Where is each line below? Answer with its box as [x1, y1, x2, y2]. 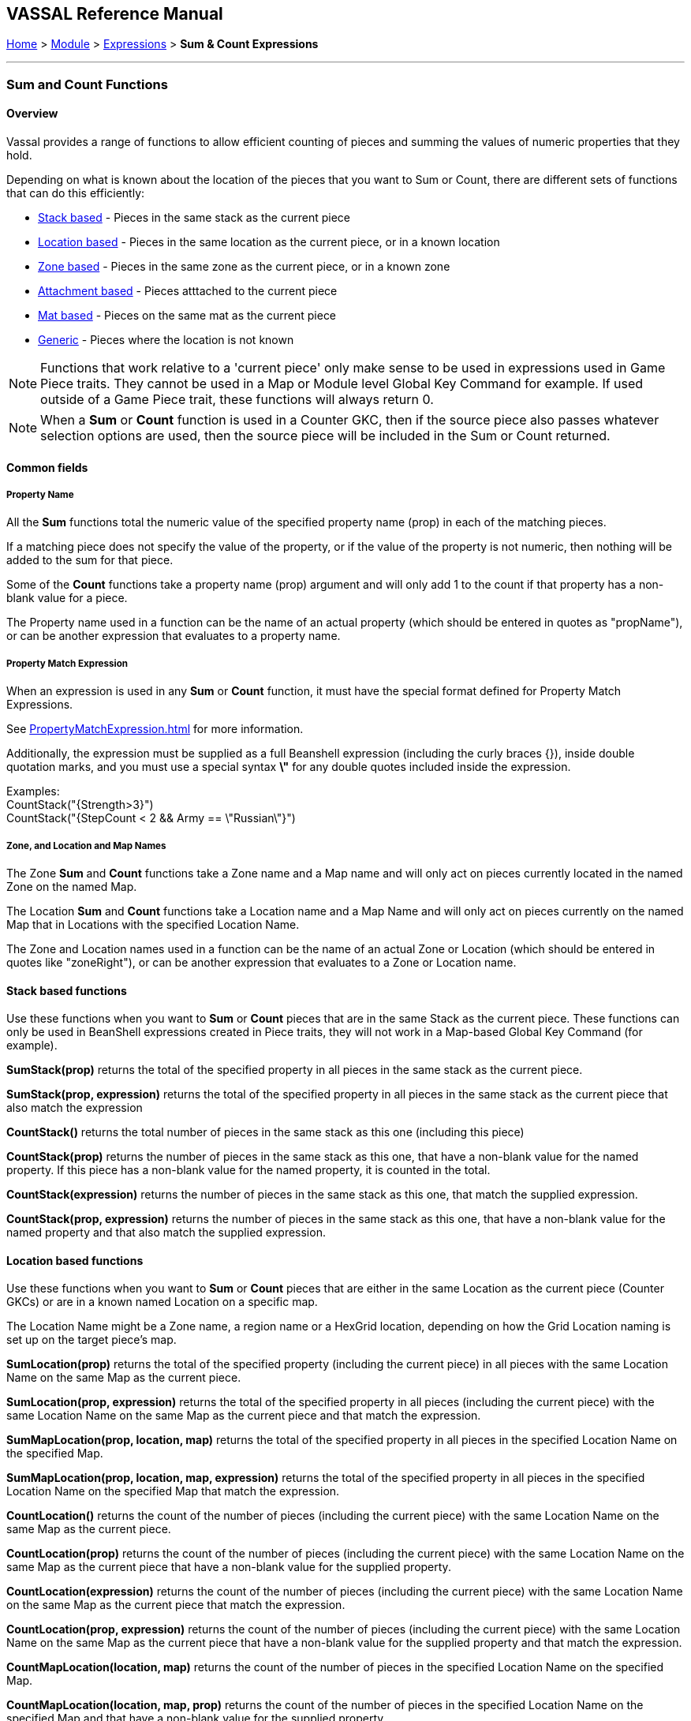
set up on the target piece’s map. [6, 1333, 177, 1347]
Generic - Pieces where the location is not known [38, 333, 294, 347]
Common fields [6, 460, 88, 474]
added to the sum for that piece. [6, 553, 174, 567]
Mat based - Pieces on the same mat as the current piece [38, 309, 337, 323]
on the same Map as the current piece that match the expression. [6, 1598, 345, 1612]
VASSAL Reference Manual [6, 4, 223, 24]
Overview [6, 107, 58, 121]
